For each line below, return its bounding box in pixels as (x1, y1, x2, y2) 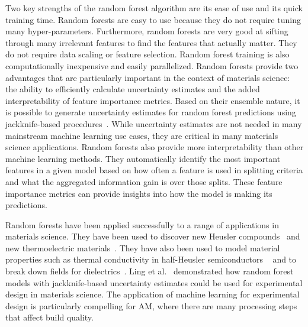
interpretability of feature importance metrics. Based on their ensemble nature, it (5, 94, 300, 106)
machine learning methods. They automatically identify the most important (5, 152, 281, 164)
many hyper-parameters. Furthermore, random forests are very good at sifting (5, 25, 288, 37)
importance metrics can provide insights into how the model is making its (5, 187, 272, 199)
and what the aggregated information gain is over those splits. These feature (5, 175, 283, 187)
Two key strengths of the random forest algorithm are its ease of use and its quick (5, 2, 303, 14)
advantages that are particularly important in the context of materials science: (5, 71, 290, 83)
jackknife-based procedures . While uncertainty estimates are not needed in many (5, 117, 302, 129)
